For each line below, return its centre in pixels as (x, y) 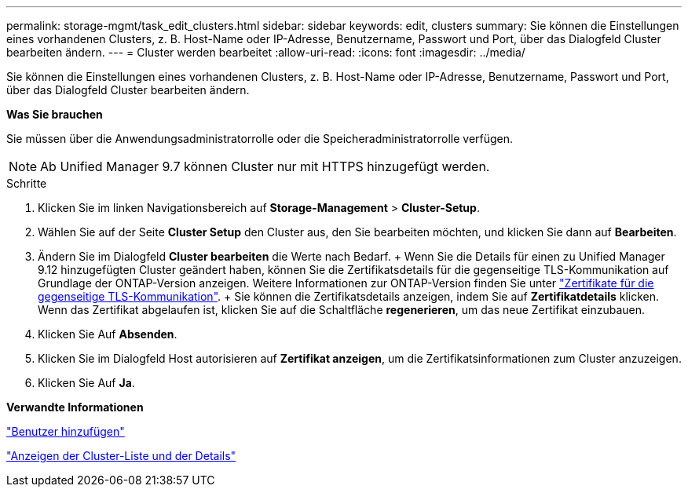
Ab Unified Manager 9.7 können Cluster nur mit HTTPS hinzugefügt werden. (265, 166)
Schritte (27, 183)
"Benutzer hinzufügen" (66, 431)
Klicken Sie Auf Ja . (86, 383)
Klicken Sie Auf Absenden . (108, 334)
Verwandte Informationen (75, 407)
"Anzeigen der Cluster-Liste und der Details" (121, 456)
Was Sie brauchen (55, 114)
